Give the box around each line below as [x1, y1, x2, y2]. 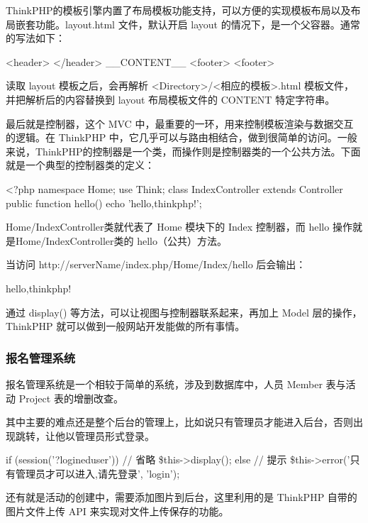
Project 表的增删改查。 [18, 390, 123, 405]
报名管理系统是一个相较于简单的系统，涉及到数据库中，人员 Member [6, 376, 323, 391]
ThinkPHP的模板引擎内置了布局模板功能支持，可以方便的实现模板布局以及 [6, 3, 351, 17]
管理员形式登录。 [74, 428, 155, 443]
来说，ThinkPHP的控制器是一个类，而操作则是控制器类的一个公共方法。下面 [6, 143, 361, 158]
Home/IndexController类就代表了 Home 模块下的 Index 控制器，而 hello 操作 [6, 219, 352, 234]
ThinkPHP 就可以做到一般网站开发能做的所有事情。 [6, 319, 245, 334]
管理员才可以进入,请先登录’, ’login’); [15, 466, 180, 480]
